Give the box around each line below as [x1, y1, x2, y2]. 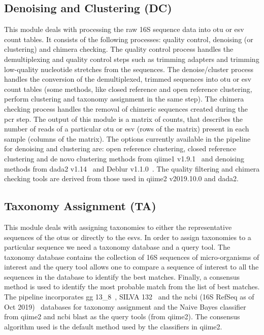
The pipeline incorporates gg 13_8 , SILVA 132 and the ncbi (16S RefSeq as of [4, 291, 254, 302]
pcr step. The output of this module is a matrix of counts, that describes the [4, 113, 243, 124]
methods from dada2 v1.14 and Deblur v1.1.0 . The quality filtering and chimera [4, 163, 260, 174]
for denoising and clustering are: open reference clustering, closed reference [4, 143, 237, 154]
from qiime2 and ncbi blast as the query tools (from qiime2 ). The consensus [4, 311, 240, 322]
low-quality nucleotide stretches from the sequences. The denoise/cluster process [4, 63, 254, 74]
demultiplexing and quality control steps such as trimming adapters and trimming [4, 53, 259, 64]
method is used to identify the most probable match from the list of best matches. [4, 281, 260, 292]
